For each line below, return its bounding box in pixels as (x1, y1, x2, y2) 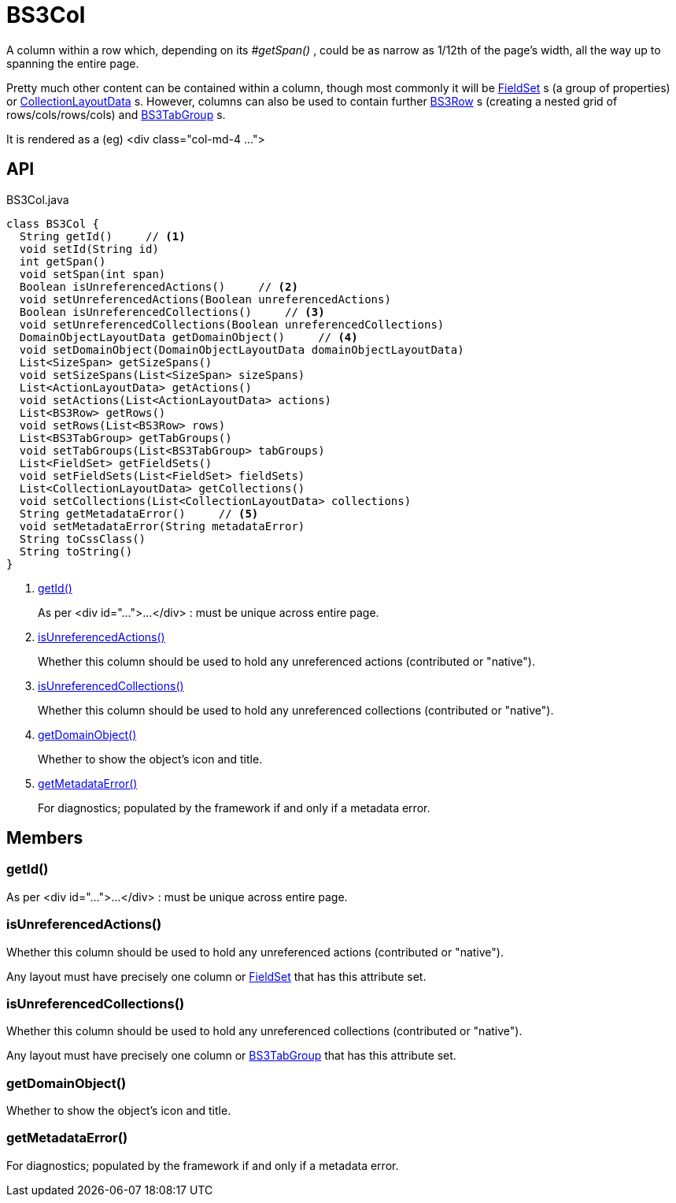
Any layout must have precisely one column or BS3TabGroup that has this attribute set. (6, 1049, 456, 1063)
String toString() (19, 544, 133, 558)
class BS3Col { (6, 217, 100, 230)
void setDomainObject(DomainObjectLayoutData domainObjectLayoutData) (19, 343, 464, 356)
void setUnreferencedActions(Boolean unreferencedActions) (19, 292, 391, 306)
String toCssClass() (19, 532, 146, 545)
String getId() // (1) (19, 229, 186, 243)
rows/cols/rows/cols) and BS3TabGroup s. (6, 107, 226, 121)
